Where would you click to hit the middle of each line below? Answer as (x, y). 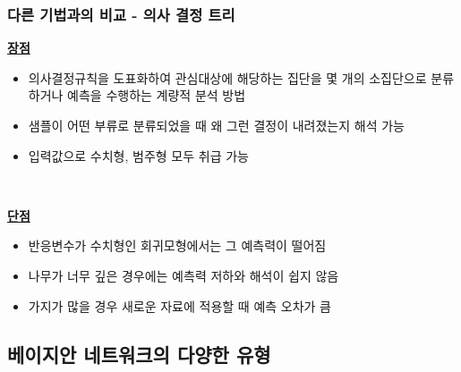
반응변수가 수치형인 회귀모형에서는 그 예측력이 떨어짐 (177, 245)
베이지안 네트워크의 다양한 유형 (139, 354)
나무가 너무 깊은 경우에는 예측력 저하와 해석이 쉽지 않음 (184, 275)
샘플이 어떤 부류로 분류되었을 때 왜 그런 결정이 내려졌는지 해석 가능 (216, 125)
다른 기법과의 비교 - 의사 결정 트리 (121, 14)
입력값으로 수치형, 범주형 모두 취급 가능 (138, 155)
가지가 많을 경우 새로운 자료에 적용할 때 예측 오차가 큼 (179, 305)
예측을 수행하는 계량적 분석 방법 (157, 95)
